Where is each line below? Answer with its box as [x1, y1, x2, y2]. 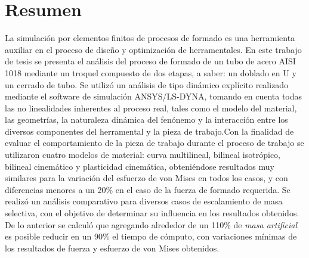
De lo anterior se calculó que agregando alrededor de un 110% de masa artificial [5, 218, 298, 231]
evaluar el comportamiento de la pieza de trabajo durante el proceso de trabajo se [5, 136, 304, 149]
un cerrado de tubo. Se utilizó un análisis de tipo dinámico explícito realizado [5, 78, 289, 91]
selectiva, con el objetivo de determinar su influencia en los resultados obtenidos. [5, 207, 299, 219]
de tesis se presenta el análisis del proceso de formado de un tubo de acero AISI [5, 55, 296, 67]
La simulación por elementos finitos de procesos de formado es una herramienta [5, 32, 295, 44]
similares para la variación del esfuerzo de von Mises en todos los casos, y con [5, 172, 288, 184]
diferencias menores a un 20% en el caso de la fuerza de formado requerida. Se [5, 183, 291, 195]
